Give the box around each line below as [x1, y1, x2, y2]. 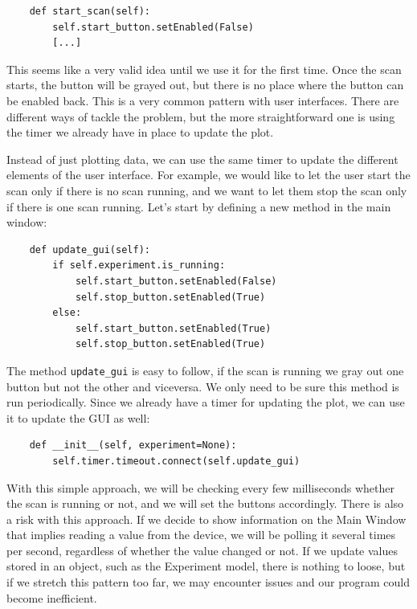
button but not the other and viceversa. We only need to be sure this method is [6, 378, 399, 394]
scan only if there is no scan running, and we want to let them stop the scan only [6, 182, 407, 198]
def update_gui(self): [29, 243, 150, 255]
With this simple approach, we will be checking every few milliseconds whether [6, 479, 395, 496]
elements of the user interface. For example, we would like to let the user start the [6, 166, 411, 183]
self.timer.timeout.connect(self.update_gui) [52, 455, 300, 467]
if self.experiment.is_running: [52, 260, 226, 272]
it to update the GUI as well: [6, 409, 150, 426]
